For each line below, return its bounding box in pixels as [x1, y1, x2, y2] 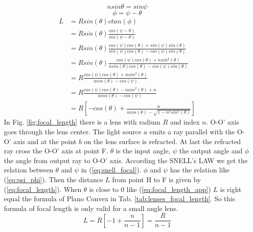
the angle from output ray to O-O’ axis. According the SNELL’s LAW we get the [4, 155, 248, 165]
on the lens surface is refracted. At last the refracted [84, 136, 241, 146]
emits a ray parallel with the [149, 127, 235, 137]
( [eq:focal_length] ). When [4, 184, 82, 194]
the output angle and [179, 146, 243, 156]
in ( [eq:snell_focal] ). [81, 165, 141, 175]
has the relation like [170, 165, 230, 175]
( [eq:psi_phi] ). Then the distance [4, 174, 103, 184]
